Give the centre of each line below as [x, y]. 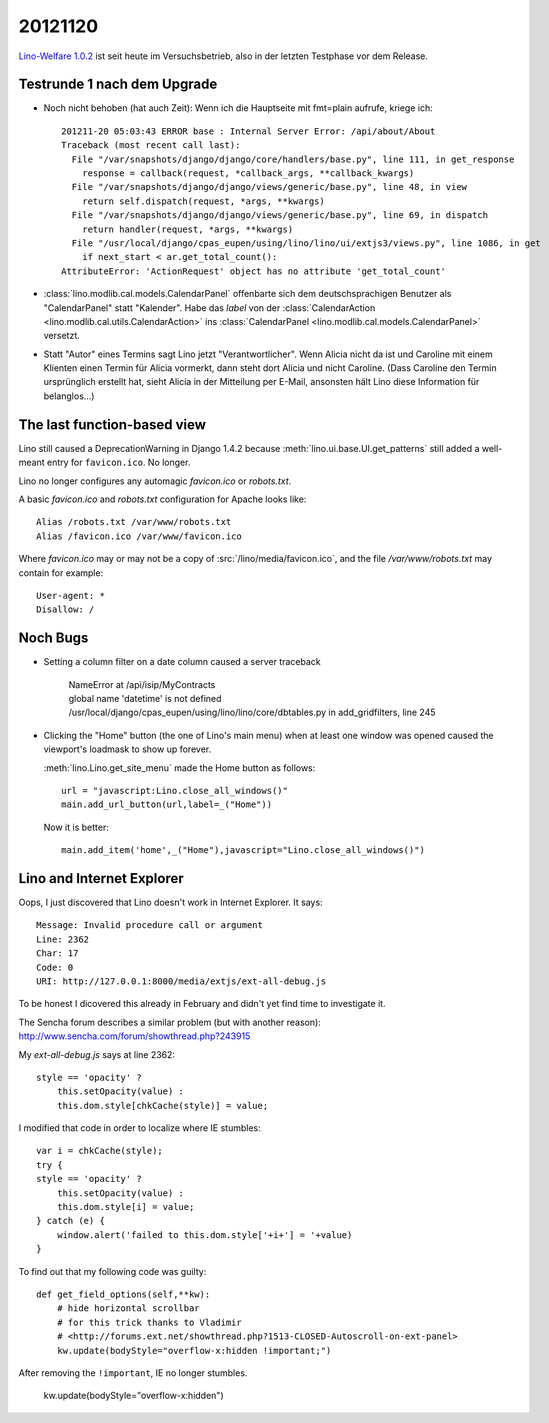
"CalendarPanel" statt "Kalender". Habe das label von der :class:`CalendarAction [209, 307]
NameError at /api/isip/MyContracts [142, 684]
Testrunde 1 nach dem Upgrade [118, 84]
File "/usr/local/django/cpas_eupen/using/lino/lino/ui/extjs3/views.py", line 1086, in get [306, 243]
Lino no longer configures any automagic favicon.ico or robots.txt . [155, 481]
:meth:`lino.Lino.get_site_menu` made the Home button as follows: [179, 767]
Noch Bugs [53, 638]
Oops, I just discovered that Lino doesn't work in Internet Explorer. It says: [171, 902]
